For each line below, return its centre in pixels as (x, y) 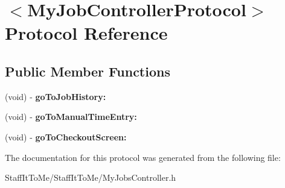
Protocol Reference (86, 33)
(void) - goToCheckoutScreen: (66, 136)
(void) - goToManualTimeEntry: (71, 117)
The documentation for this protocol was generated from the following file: (143, 157)
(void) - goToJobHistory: (56, 96)
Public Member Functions (88, 71)
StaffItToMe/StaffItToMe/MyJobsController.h (91, 177)
